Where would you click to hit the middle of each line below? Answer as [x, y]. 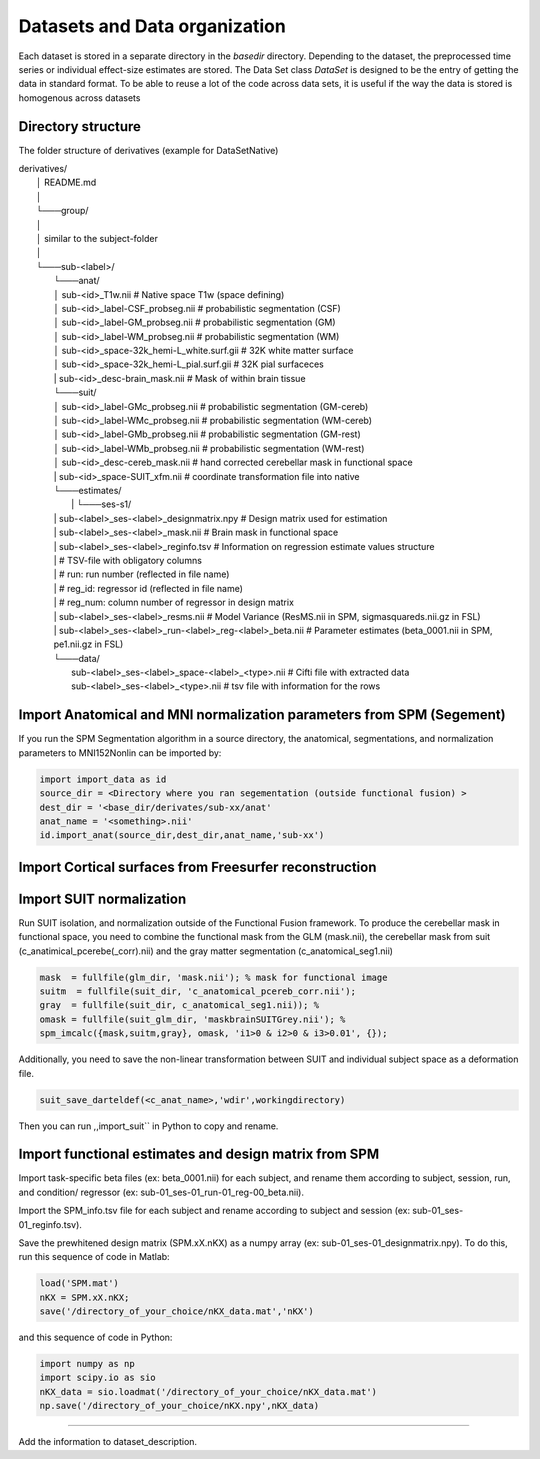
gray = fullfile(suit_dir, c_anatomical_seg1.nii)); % [179, 1005]
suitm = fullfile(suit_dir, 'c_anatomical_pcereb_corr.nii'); [198, 991]
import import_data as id [103, 779]
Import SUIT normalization [102, 898]
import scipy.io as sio [98, 1378]
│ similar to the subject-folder [97, 238]
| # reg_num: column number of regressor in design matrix [174, 602]
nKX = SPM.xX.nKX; [84, 1297]
